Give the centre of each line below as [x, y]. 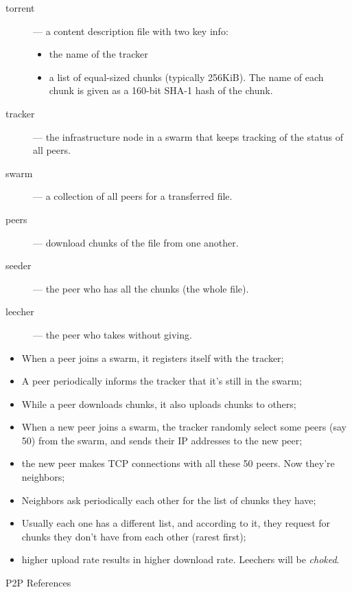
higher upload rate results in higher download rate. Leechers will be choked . [180, 559]
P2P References [38, 583]
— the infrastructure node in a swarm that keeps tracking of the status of [188, 136]
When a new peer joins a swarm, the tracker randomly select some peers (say [184, 427]
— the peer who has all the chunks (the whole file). [141, 288]
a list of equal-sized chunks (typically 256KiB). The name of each [186, 77]
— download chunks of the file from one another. [136, 242]
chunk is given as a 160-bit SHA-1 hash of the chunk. [161, 90]
